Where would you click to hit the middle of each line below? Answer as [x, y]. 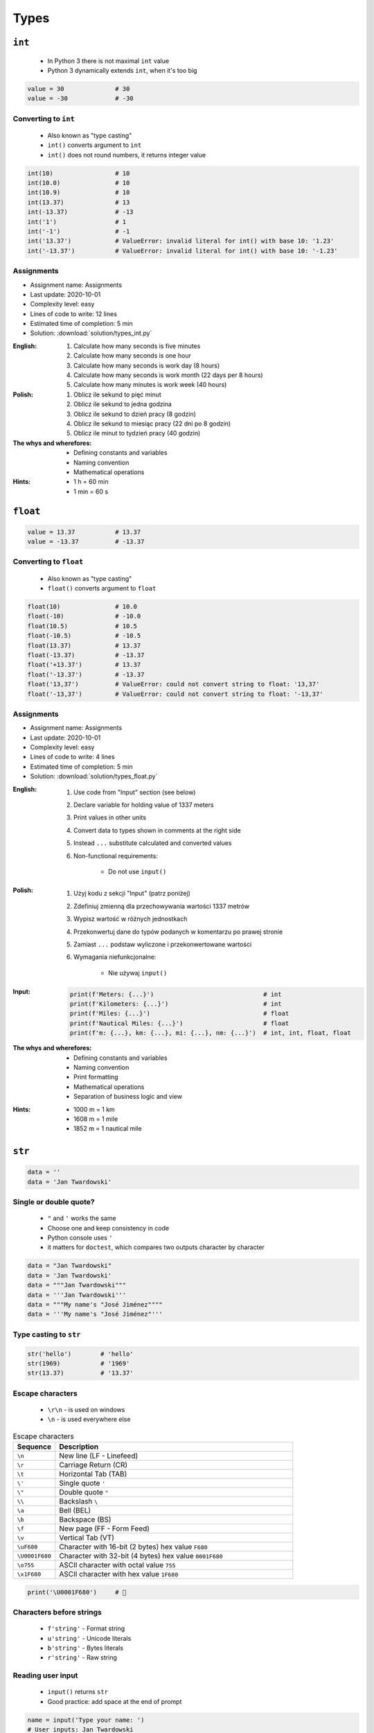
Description [79, 1447]
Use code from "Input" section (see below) [135, 792]
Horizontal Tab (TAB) [93, 1474]
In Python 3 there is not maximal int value [108, 61]
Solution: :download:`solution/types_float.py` [94, 776]
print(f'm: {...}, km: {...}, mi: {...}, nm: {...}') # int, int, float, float [210, 1033]
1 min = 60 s [91, 491]
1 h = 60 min [91, 482]
